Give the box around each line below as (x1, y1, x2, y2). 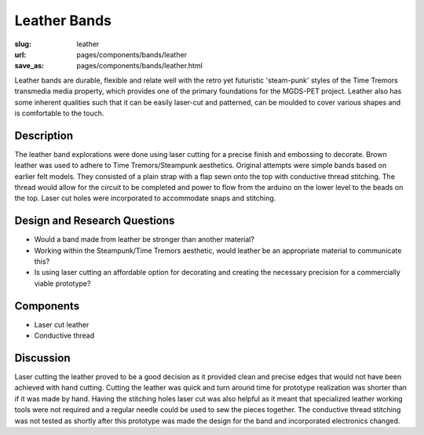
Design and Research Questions (14, 214, 175, 228)
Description (14, 129, 74, 142)
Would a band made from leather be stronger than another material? (34, 235, 255, 244)
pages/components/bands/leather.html (76, 61, 203, 71)
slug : (14, 39, 31, 49)
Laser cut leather (34, 320, 90, 329)
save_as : (14, 61, 45, 71)
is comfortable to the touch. (14, 108, 104, 118)
